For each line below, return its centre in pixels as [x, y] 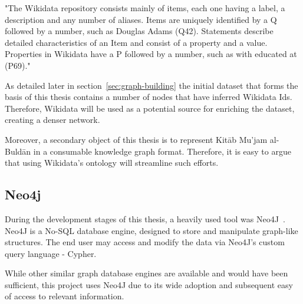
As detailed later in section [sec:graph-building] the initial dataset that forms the [151, 85]
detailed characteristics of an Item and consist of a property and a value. [136, 42]
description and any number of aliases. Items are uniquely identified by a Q [141, 19]
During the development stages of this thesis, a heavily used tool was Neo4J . [145, 218]
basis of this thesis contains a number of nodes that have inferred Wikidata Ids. [149, 97]
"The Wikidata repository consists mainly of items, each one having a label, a [145, 8]
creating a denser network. [52, 120]
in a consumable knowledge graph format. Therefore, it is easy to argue [162, 151]
